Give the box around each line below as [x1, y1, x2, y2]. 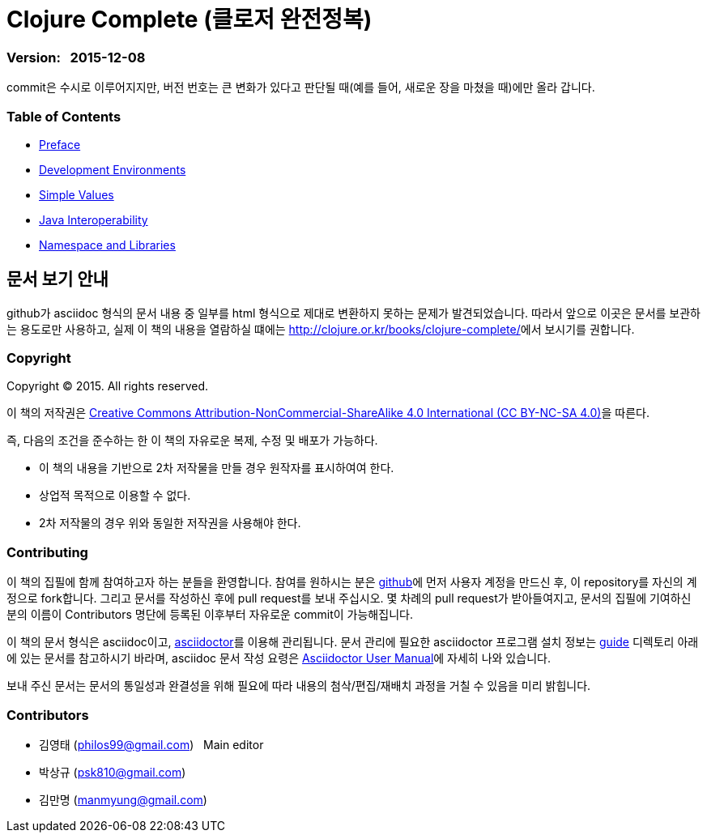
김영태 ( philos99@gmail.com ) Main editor [39, 737, 264, 752]
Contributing [6, 543, 88, 560]
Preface [39, 137, 81, 151]
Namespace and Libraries [39, 237, 176, 252]
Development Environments [39, 162, 186, 177]
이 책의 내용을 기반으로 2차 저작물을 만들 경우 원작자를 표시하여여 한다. [39, 461, 394, 475]
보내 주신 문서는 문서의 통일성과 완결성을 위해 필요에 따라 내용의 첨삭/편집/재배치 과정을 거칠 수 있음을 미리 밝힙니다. [6, 679, 591, 693]
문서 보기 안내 [6, 269, 109, 290]
